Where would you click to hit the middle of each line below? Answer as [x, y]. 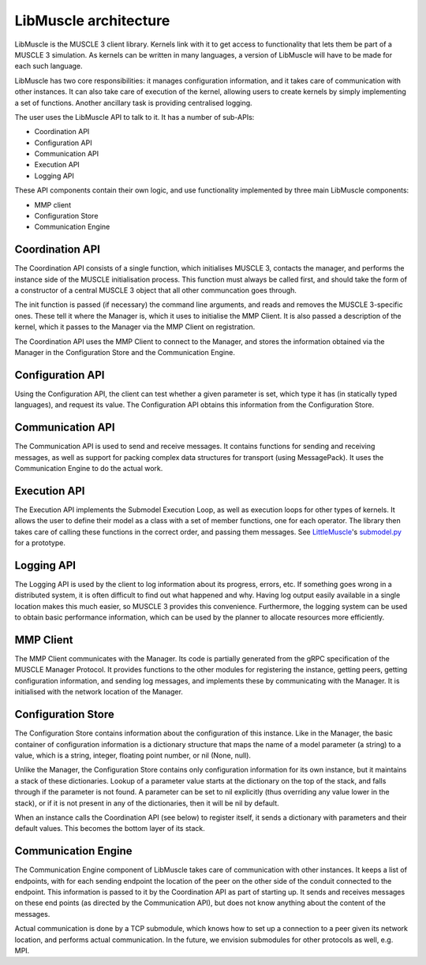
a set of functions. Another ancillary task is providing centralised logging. [133, 103]
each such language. [49, 66]
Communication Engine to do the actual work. [89, 469]
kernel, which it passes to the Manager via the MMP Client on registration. [135, 327]
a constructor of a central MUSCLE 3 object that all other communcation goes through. [156, 290]
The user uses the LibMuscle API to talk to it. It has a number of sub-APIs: [135, 117]
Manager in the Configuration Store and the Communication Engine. [125, 353]
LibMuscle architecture [92, 21]
